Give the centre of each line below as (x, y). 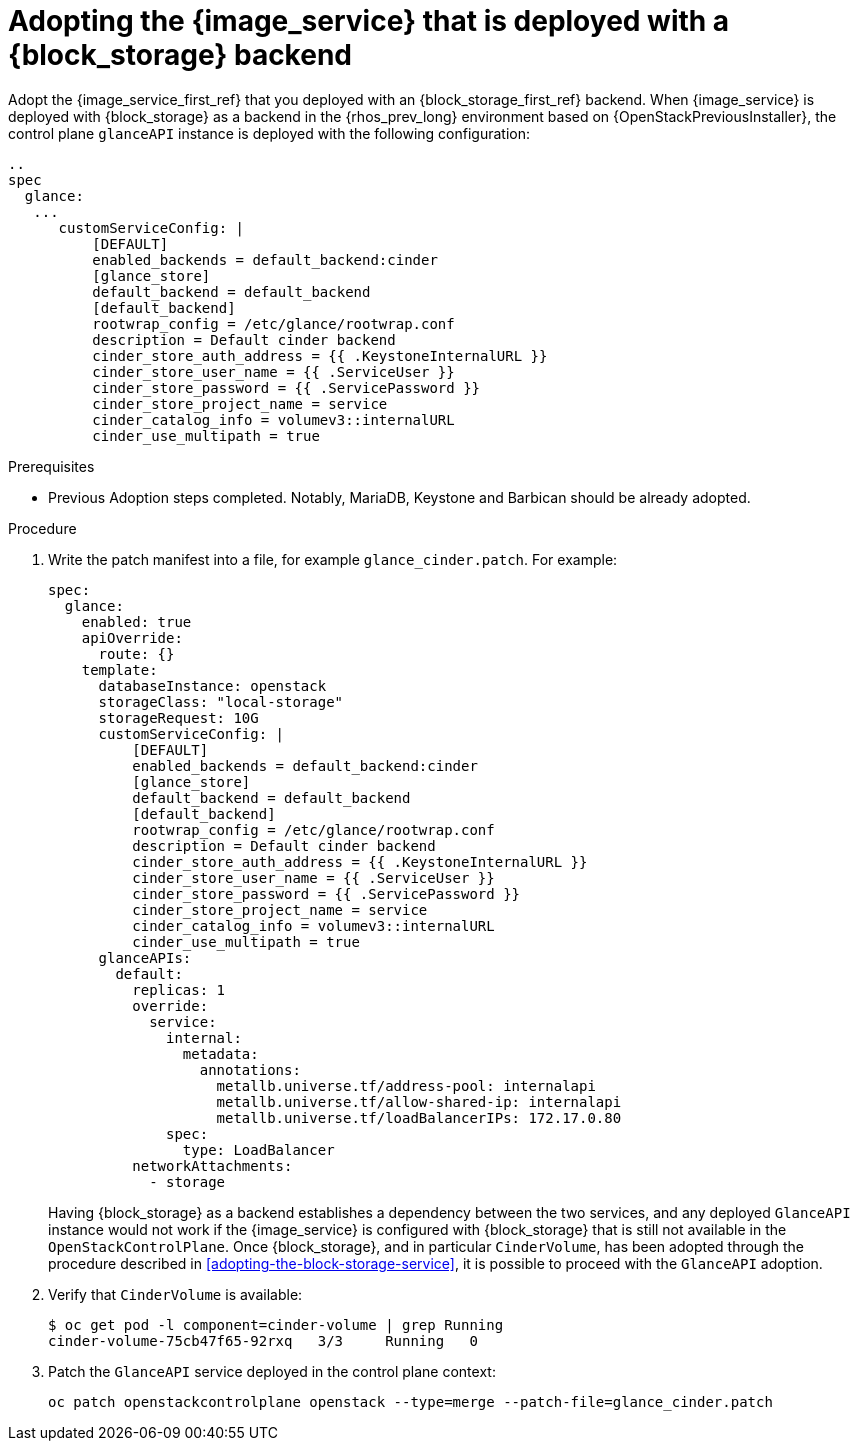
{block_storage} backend (180, 55)
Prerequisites (51, 466)
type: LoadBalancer (258, 1149)
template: (119, 669)
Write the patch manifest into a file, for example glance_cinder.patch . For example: (333, 559)
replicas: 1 (179, 989)
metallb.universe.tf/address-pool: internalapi (406, 1085)
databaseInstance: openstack (212, 685)
